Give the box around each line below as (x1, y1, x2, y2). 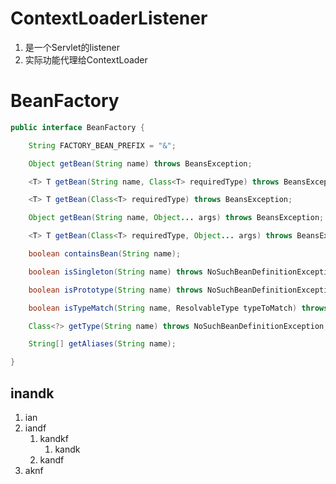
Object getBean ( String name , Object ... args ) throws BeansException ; (28, 213, 325, 223)
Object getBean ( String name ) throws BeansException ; (28, 158, 253, 169)
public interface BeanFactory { (10, 122, 145, 132)
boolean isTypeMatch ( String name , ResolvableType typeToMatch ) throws (28, 303, 329, 313)
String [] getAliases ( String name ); (28, 339, 177, 349)
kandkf (39, 432, 69, 444)
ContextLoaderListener (10, 7, 208, 30)
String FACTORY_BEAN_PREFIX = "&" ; (28, 140, 177, 151)
